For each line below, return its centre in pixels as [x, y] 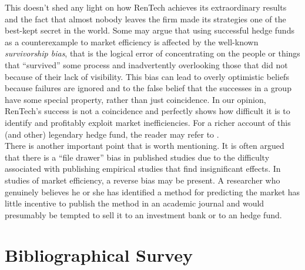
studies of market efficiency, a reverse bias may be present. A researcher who [143, 180]
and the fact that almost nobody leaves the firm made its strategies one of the [145, 19]
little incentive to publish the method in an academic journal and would [135, 203]
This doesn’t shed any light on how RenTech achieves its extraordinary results [146, 7]
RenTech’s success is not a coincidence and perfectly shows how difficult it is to [148, 111]
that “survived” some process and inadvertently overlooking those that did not [146, 64]
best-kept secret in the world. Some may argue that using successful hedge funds [150, 30]
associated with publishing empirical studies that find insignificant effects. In [143, 169]
